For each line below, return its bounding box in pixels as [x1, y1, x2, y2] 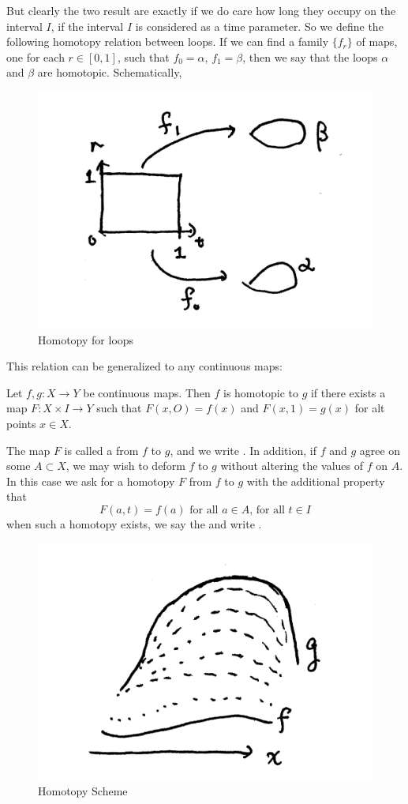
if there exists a [310, 384, 386, 400]
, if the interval [51, 17, 124, 34]
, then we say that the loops [242, 48, 378, 65]
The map [6, 441, 51, 458]
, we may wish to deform [66, 457, 185, 474]
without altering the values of [220, 457, 364, 474]
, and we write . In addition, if [170, 441, 316, 458]
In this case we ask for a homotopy [6, 472, 175, 489]
